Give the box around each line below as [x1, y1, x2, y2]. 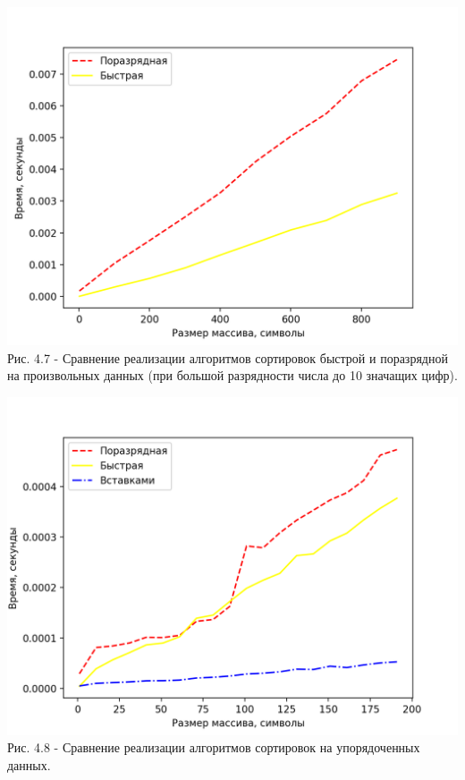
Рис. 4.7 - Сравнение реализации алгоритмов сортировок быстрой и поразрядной [7, 348, 448, 367]
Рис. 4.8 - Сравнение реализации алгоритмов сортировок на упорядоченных [7, 738, 420, 757]
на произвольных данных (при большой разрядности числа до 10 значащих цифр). [7, 366, 458, 385]
